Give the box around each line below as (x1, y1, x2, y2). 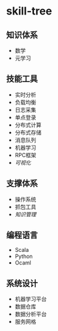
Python (14, 252, 33, 260)
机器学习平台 (14, 295, 47, 303)
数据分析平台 (14, 310, 47, 318)
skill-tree (6, 4, 53, 18)
